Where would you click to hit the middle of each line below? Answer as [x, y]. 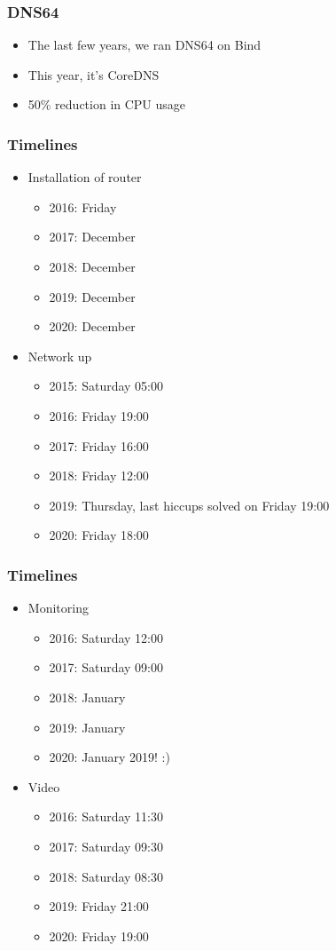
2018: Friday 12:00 [99, 475]
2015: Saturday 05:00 [106, 386]
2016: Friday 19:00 [99, 415]
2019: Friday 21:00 [99, 906]
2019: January [87, 727]
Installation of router [85, 177]
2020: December [92, 326]
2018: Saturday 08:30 [106, 876]
